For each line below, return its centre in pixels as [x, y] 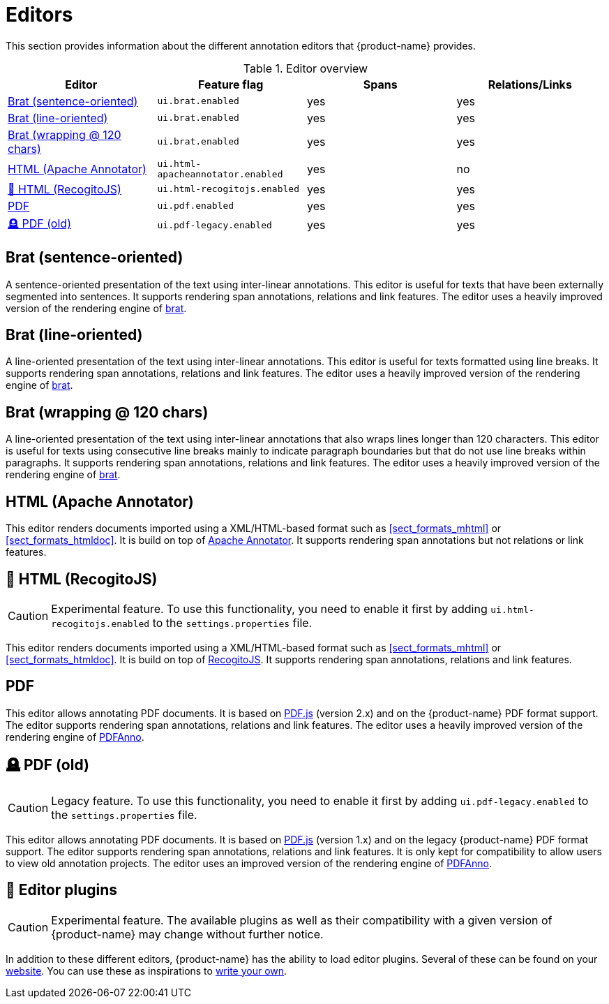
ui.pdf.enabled [196, 206]
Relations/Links [530, 84]
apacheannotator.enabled [220, 174]
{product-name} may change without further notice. [187, 934]
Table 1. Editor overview [306, 68]
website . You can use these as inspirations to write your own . [146, 970]
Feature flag [231, 84]
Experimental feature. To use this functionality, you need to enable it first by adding [269, 608]
